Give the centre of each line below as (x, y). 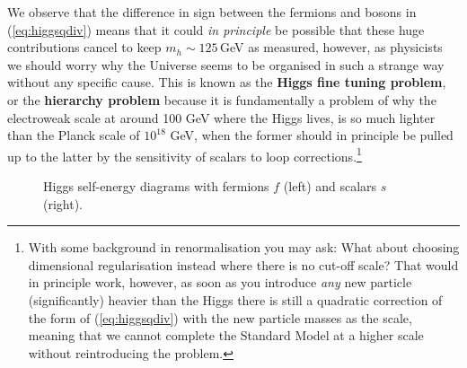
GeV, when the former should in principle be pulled (312, 135)
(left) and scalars (330, 186)
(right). (63, 203)
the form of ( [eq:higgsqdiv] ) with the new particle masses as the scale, (220, 317)
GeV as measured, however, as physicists (331, 47)
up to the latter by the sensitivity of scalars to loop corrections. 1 (185, 154)
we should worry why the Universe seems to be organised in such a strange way (226, 64)
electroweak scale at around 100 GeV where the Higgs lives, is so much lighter (221, 117)
